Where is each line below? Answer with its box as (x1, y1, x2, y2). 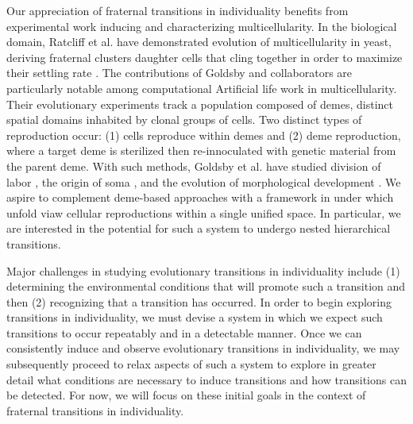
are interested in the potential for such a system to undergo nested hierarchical (6, 220, 391, 237)
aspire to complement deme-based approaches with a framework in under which (6, 189, 394, 206)
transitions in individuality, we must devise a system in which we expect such (6, 309, 383, 326)
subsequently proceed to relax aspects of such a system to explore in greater (6, 356, 376, 372)
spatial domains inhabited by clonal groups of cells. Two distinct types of (6, 111, 362, 128)
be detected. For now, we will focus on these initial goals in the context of (6, 387, 366, 403)
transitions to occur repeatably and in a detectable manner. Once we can (6, 324, 362, 341)
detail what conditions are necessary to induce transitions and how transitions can (6, 371, 407, 387)
